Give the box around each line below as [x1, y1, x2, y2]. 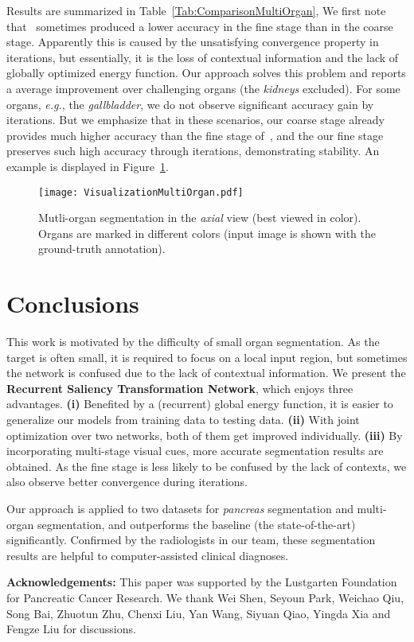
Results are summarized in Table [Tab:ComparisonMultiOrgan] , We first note [6, 2, 386, 18]
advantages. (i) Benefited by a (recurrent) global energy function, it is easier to [6, 395, 393, 412]
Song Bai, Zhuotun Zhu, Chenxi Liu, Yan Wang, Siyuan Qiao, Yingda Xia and [6, 605, 391, 621]
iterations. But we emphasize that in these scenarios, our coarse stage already [6, 111, 385, 128]
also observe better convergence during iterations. [6, 473, 248, 490]
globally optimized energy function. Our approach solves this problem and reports [6, 64, 406, 81]
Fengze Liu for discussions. [6, 621, 136, 637]
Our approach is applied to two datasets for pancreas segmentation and [6, 500, 353, 517]
